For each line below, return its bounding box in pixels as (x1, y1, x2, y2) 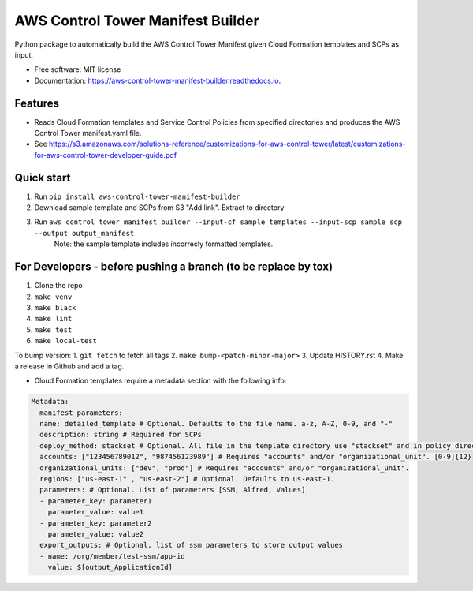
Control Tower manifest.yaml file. (34, 129, 142, 138)
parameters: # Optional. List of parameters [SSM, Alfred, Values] (39, 485, 306, 495)
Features (14, 96, 59, 110)
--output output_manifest (34, 229, 135, 238)
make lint (34, 314, 73, 324)
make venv (34, 292, 73, 301)
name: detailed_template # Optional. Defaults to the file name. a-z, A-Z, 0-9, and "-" (39, 419, 393, 428)
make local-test (34, 336, 98, 346)
